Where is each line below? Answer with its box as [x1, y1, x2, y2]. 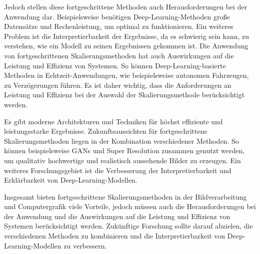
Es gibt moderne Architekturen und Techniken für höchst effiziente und [4, 116, 223, 126]
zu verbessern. [63, 240, 107, 251]
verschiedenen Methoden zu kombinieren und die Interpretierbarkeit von [4, 231, 225, 241]
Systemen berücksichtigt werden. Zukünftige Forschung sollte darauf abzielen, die [4, 221, 253, 231]
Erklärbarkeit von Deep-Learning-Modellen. [4, 175, 137, 185]
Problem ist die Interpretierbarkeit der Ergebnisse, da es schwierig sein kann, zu [4, 30, 249, 41]
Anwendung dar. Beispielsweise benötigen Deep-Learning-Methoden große [4, 11, 230, 21]
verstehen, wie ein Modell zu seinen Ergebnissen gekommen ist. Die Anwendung [4, 40, 248, 51]
